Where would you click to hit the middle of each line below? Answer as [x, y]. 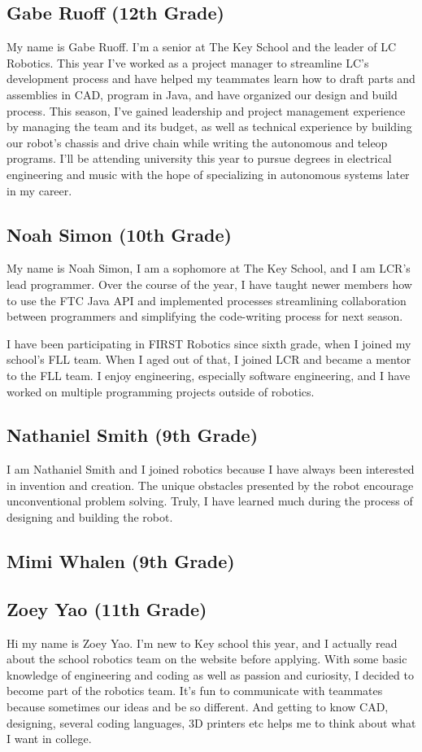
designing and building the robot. [90, 517]
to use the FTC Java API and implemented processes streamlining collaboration [207, 300]
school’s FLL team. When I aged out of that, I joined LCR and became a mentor [209, 359]
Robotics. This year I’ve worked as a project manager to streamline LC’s [188, 62]
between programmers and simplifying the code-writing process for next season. [205, 316]
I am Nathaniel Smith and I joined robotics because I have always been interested [211, 469]
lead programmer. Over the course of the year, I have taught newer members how [209, 284]
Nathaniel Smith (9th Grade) [133, 435]
